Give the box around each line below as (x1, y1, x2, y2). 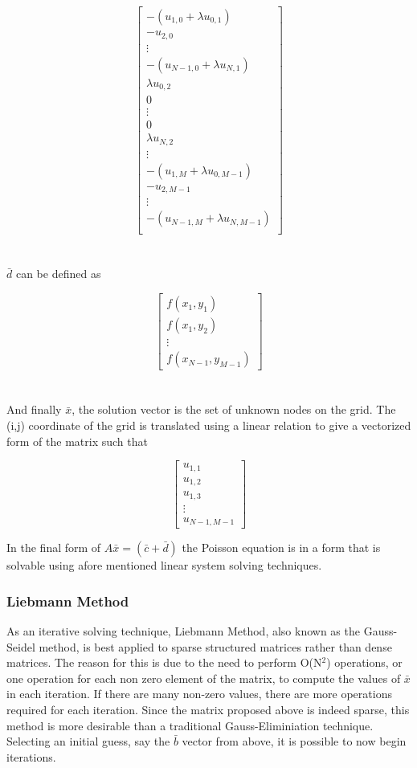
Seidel (6, 638, 35, 655)
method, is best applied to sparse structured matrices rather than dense (39, 638, 392, 655)
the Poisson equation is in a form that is (182, 539, 381, 556)
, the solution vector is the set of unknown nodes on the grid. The (72, 401, 396, 418)
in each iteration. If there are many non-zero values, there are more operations (6, 685, 392, 702)
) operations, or (326, 654, 403, 671)
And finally (6, 401, 62, 418)
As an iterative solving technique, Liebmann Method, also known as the (6, 622, 360, 639)
